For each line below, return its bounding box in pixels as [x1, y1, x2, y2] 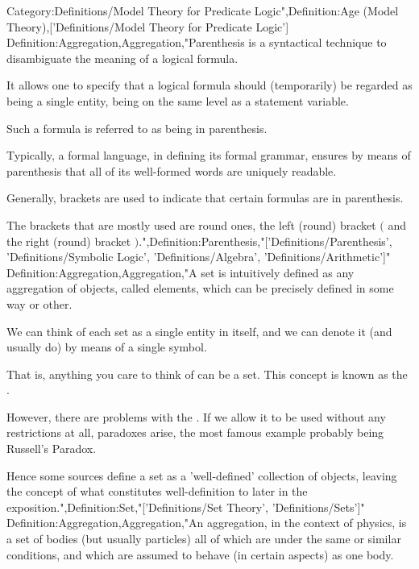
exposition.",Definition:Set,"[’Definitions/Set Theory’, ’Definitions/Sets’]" [6, 498, 365, 515]
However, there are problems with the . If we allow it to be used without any [6, 408, 386, 425]
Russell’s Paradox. [6, 440, 97, 457]
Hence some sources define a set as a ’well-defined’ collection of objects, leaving [6, 467, 397, 484]
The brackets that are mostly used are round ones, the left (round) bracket [6, 216, 376, 233]
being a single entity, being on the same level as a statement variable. [6, 92, 349, 109]
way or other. [6, 295, 73, 312]
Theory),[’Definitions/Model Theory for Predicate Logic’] [6, 18, 289, 35]
